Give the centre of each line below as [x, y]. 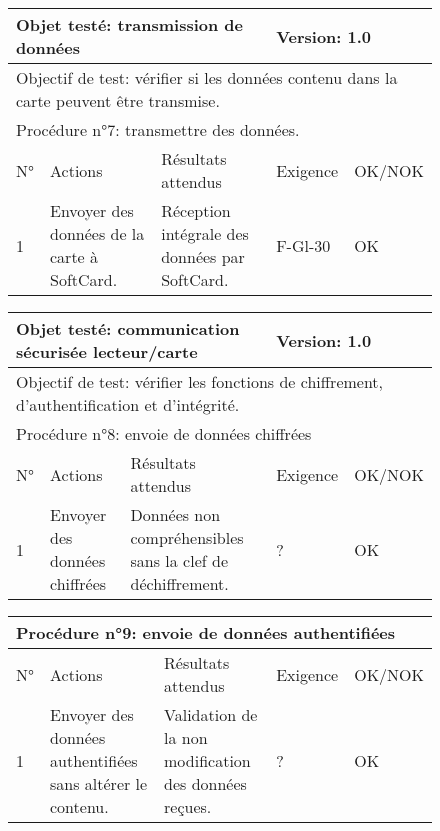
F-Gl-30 [303, 245]
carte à [74, 256]
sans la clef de [179, 560]
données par [203, 256]
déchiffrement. [179, 583]
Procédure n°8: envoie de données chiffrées [164, 433]
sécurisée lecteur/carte [107, 351]
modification [207, 760]
